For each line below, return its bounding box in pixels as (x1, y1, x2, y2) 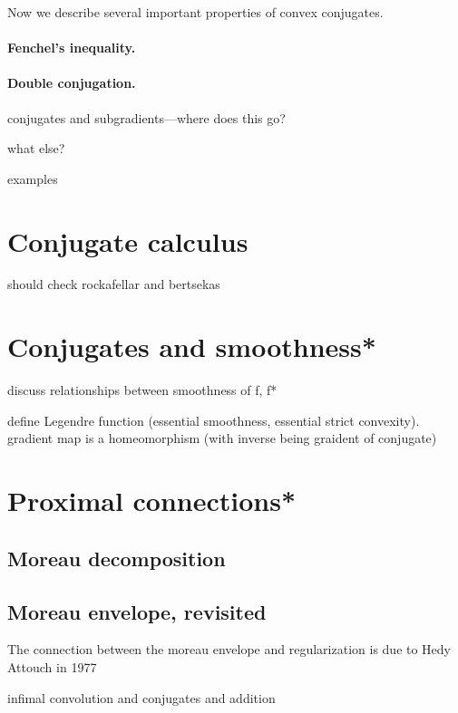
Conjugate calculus (7, 222, 248, 259)
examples (7, 169, 58, 188)
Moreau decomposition (7, 544, 226, 572)
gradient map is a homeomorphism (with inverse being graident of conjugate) (7, 429, 437, 448)
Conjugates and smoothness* (7, 328, 376, 365)
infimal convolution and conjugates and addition (7, 688, 276, 707)
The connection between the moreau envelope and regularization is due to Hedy (7, 640, 452, 659)
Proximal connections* (7, 482, 297, 519)
